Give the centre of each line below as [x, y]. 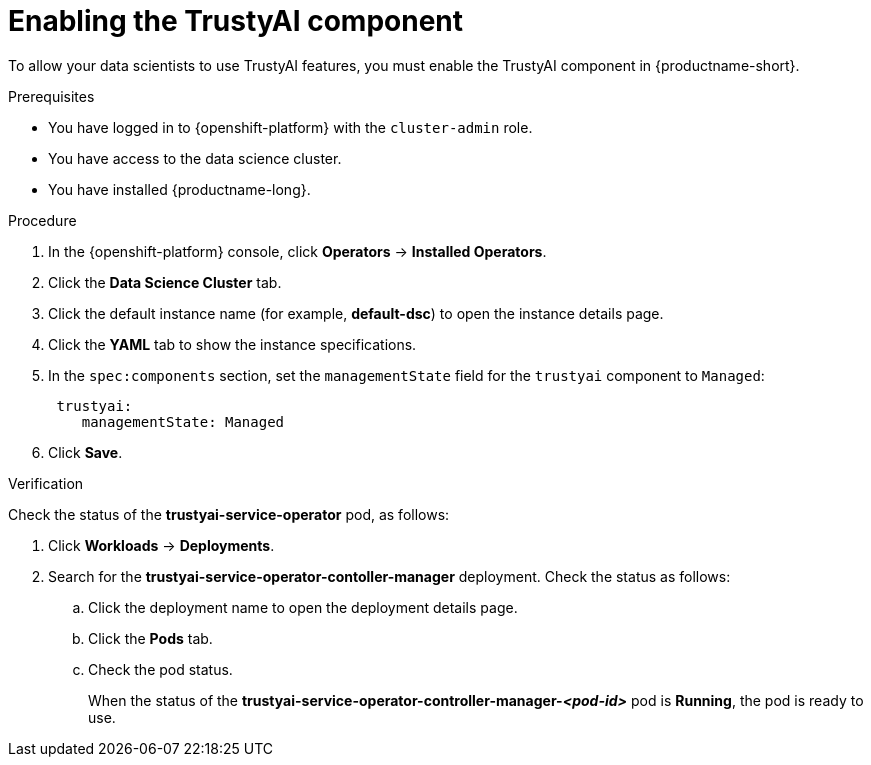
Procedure [42, 220]
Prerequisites [51, 96]
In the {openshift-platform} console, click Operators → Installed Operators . [297, 251]
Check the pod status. [160, 669]
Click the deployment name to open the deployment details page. [303, 607]
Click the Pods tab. [150, 638]
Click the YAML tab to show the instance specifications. [232, 344]
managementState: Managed [183, 421]
